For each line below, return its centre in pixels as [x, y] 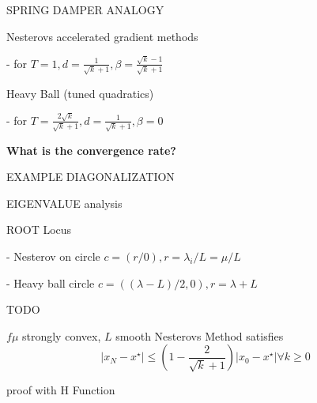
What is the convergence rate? [91, 150]
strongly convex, [61, 335]
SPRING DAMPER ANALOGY [85, 9]
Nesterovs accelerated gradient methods [102, 36]
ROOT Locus [39, 230]
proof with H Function [61, 390]
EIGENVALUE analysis [64, 203]
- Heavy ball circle [51, 282]
